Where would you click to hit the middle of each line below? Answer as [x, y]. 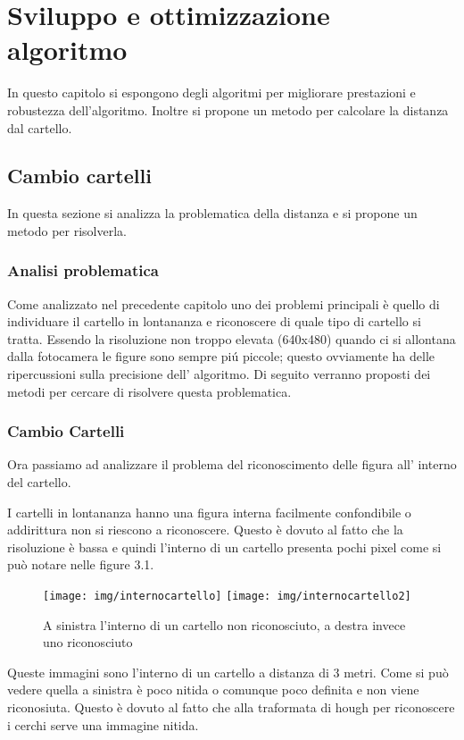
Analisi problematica [83, 270]
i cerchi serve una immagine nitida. [103, 724]
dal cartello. [40, 127]
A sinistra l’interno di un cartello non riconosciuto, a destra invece [224, 624]
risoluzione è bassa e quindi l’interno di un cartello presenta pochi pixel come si [224, 547]
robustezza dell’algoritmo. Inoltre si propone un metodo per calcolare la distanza [228, 109]
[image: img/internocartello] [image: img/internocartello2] [227, 597]
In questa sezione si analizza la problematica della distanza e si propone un [212, 213]
